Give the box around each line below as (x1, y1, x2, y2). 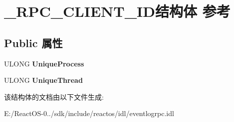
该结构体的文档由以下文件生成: (4, 91, 104, 102)
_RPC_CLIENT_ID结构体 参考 (4, 1, 231, 21)
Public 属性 (4, 35, 63, 50)
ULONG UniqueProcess (4, 58, 84, 68)
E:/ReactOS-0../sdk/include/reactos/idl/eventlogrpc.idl (4, 108, 174, 119)
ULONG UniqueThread (4, 75, 83, 85)
